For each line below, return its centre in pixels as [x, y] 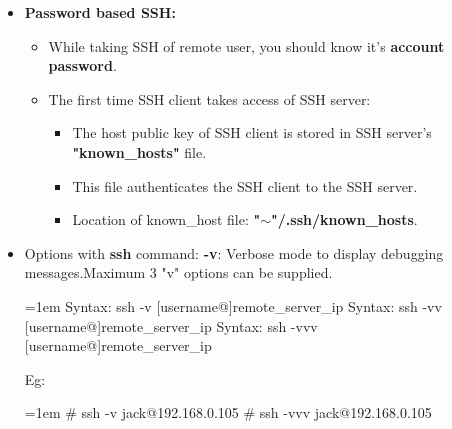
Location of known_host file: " [166, 219]
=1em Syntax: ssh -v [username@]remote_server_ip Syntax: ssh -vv [233, 305]
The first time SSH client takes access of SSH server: [209, 98]
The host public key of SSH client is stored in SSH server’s [252, 132]
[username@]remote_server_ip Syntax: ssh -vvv [171, 325]
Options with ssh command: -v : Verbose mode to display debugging [234, 252]
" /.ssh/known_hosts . [344, 219]
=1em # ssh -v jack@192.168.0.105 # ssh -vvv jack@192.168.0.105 [228, 412]
